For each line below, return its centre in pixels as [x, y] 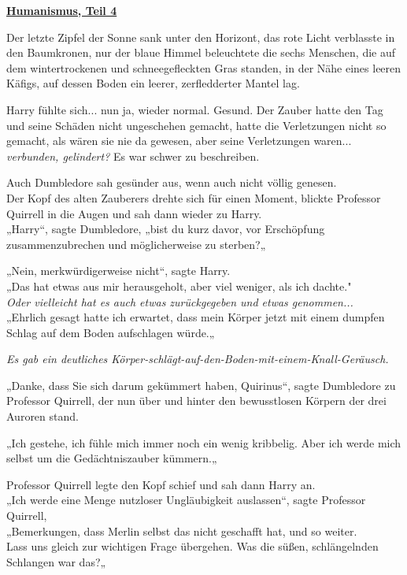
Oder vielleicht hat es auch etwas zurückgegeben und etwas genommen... [180, 301]
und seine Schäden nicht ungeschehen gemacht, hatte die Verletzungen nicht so [196, 125]
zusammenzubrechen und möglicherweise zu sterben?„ [136, 244]
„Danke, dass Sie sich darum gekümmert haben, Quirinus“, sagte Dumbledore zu [201, 385]
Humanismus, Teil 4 [62, 10]
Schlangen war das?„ [56, 561]
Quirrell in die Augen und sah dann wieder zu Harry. [134, 213]
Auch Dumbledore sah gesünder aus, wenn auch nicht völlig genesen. [172, 182]
